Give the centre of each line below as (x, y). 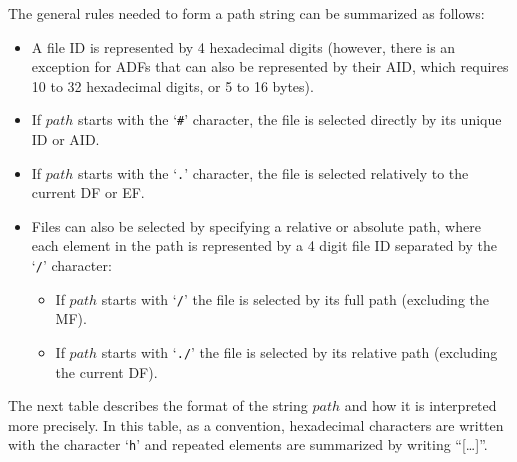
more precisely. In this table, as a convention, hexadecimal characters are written (256, 424)
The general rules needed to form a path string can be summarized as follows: (246, 13)
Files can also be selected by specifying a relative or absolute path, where (256, 225)
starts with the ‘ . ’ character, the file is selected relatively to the (273, 172)
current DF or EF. (88, 192)
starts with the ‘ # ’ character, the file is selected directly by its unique (290, 119)
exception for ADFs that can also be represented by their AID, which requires (270, 66)
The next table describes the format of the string (158, 405)
